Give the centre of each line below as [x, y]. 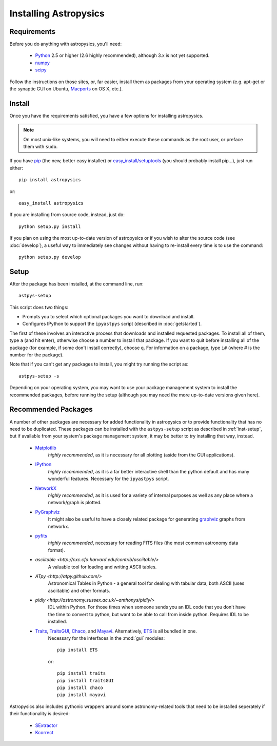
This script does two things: [39, 307]
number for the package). [36, 355]
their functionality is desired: [40, 714]
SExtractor [46, 725]
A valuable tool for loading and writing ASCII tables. [102, 567]
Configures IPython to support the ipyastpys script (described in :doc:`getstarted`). [112, 324]
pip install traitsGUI [86, 681]
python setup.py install [50, 226]
